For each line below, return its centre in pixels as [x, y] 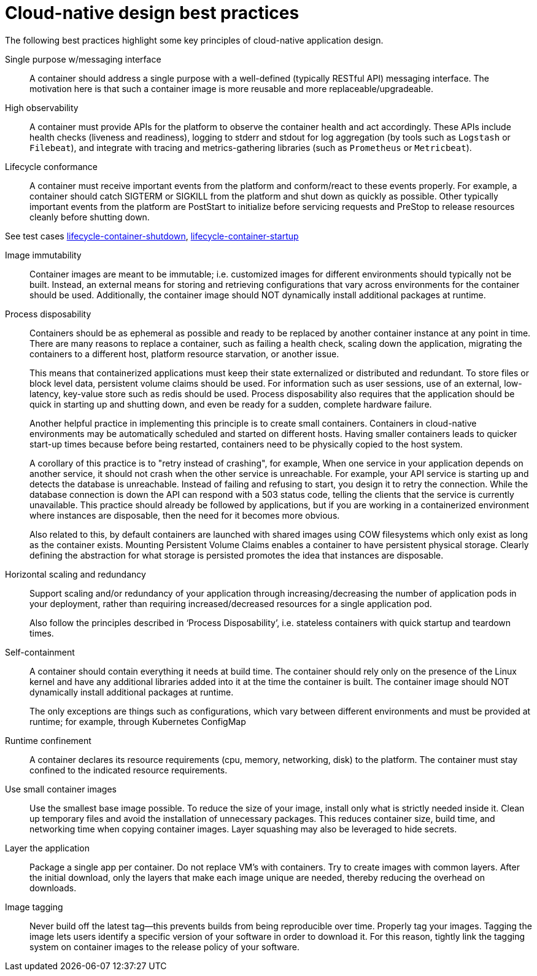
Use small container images [61, 789]
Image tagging [34, 907]
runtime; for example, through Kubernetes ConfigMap [138, 721]
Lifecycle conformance [51, 166]
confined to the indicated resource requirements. [129, 770]
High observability [42, 107]
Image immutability [43, 255]
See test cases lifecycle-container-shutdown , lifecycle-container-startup [152, 236]
